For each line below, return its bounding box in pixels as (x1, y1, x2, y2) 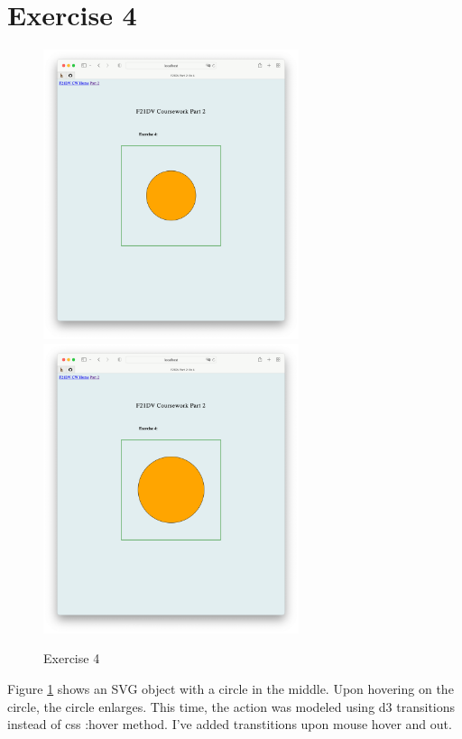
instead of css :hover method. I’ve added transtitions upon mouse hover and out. (7, 715, 452, 734)
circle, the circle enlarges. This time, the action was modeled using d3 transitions (7, 697, 456, 716)
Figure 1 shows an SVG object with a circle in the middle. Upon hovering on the (7, 679, 454, 698)
